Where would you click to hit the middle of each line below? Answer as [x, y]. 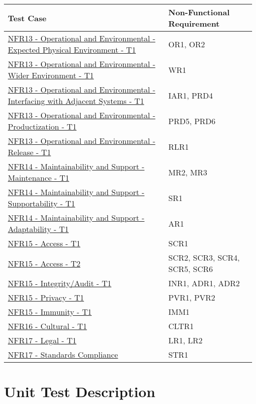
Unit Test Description [80, 391]
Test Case [27, 18]
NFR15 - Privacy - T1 [46, 297]
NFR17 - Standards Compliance [63, 354]
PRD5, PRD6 [192, 121]
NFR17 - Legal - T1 [42, 340]
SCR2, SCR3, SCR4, [204, 257]
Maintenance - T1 [39, 178]
